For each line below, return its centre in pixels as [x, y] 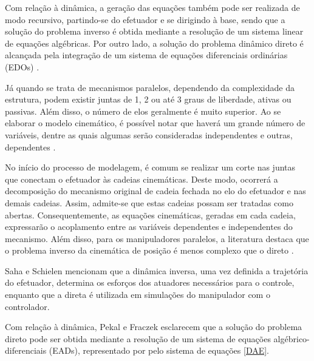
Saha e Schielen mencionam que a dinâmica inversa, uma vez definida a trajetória [157, 270]
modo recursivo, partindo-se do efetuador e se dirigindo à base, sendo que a [145, 19]
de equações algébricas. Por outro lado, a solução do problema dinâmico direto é [154, 43]
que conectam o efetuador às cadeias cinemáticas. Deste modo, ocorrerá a [142, 179]
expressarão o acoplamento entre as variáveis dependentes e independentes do [149, 227]
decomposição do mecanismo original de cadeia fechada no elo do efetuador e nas [155, 191]
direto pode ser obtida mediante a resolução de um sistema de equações [138, 338]
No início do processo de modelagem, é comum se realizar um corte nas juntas [150, 167]
